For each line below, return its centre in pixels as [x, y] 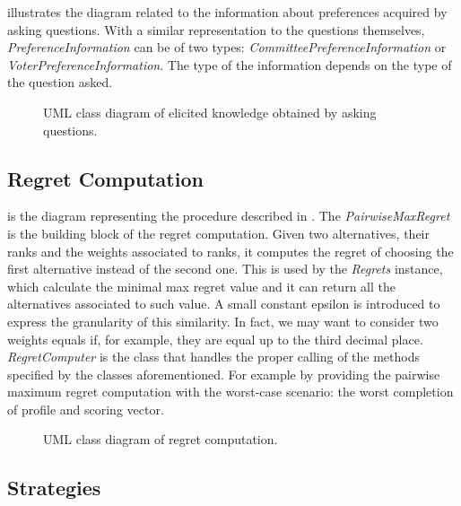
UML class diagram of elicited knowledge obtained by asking [210, 112]
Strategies [54, 488]
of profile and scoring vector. [86, 409]
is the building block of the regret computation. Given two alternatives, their [218, 233]
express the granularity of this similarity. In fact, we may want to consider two [223, 321]
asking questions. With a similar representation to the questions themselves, [216, 29]
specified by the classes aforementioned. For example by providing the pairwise [224, 374]
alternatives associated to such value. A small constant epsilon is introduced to [224, 304]
